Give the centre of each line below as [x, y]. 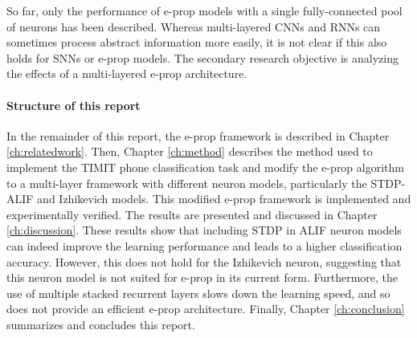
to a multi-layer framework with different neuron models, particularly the [187, 183]
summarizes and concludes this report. [101, 324]
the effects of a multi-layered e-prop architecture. [127, 73]
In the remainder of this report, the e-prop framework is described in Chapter [198, 135]
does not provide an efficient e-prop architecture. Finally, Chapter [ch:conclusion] [206, 309]
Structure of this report [74, 105]
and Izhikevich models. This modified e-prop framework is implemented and [224, 199]
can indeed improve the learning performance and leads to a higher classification [204, 245]
